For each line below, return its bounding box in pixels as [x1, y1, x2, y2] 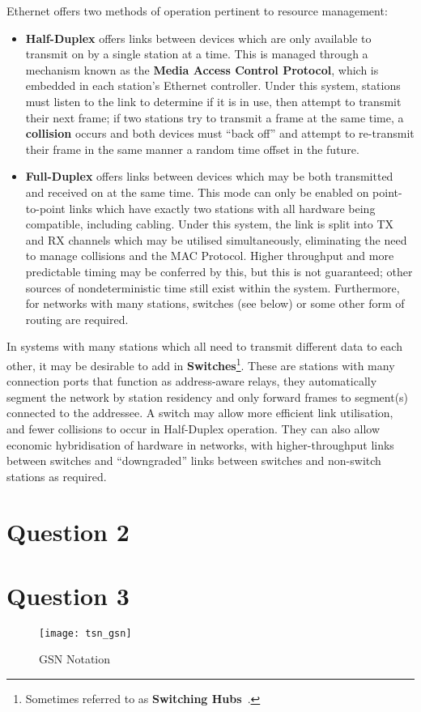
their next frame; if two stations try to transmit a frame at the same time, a [25, 109, 404, 126]
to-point [25, 199, 66, 216]
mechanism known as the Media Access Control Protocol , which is [25, 61, 379, 78]
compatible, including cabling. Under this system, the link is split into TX [25, 215, 394, 232]
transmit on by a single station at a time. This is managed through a [25, 45, 368, 62]
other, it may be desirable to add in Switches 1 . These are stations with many [6, 354, 395, 373]
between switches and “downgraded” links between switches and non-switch [6, 452, 381, 469]
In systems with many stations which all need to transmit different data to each [6, 338, 402, 355]
